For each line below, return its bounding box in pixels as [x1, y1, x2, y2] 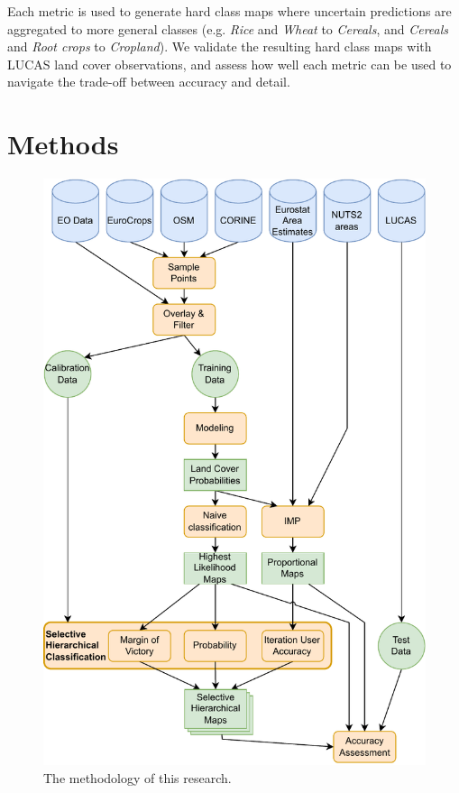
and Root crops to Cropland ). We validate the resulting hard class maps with [7, 37, 432, 56]
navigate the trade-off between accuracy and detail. [7, 72, 290, 91]
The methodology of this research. [43, 768, 232, 787]
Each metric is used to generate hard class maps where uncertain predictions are [7, 2, 452, 20]
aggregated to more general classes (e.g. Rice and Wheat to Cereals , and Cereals [7, 19, 449, 38]
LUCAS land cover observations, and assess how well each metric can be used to [7, 54, 452, 73]
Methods [7, 125, 119, 162]
